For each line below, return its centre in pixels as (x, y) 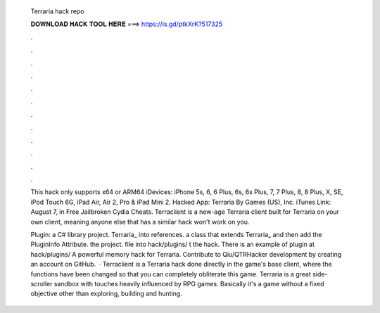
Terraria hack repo (57, 11)
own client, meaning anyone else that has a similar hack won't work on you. (140, 222)
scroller (42, 283)
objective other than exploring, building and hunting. (106, 294)
